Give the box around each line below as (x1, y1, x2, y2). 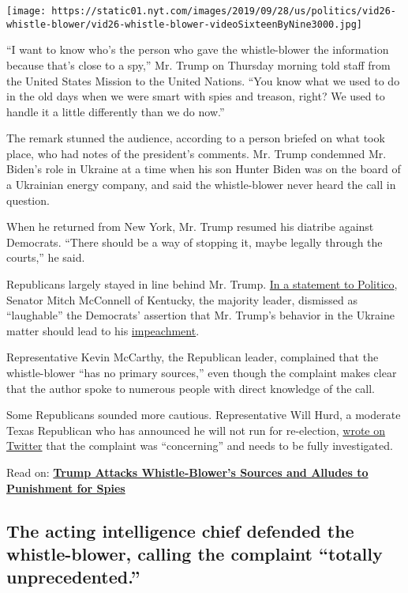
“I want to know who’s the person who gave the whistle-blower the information (6, 41, 389, 58)
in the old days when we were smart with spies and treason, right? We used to (6, 88, 385, 104)
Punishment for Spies (6, 479, 125, 496)
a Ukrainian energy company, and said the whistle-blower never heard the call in (6, 176, 396, 193)
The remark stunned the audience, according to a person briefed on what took (6, 130, 385, 146)
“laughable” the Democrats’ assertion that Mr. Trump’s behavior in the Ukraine (6, 307, 395, 323)
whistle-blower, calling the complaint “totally (6, 541, 383, 565)
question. (6, 191, 50, 208)
